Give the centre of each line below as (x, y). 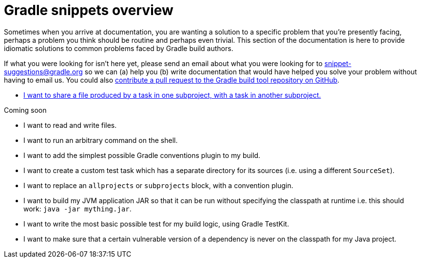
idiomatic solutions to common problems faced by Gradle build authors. (119, 48)
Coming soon (25, 110)
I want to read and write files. (70, 125)
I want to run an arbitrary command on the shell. (101, 140)
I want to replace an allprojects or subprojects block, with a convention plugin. (158, 185)
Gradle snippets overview (89, 10)
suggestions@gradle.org (43, 71)
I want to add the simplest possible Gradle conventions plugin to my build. (142, 155)
